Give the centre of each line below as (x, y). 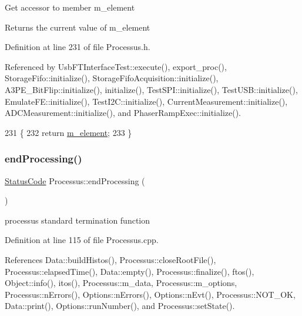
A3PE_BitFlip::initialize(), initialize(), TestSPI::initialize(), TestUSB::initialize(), (151, 89)
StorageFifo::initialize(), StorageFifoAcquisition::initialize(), (112, 78)
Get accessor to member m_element (70, 7)
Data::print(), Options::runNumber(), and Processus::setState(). (120, 306)
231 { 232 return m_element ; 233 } (68, 132)
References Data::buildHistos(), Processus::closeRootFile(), (110, 259)
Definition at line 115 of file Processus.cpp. (82, 240)
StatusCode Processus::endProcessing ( (75, 180)
